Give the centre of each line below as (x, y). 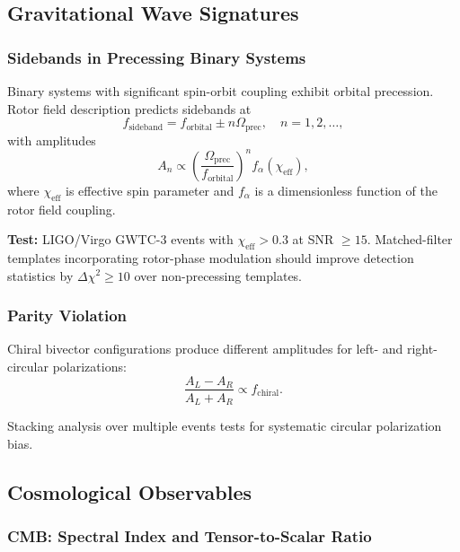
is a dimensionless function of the (346, 190)
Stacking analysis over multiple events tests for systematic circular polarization (225, 426)
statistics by (40, 275)
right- (422, 349)
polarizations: (89, 366)
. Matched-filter (410, 239)
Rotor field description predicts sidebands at (129, 108)
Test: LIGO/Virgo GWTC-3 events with (120, 239)
